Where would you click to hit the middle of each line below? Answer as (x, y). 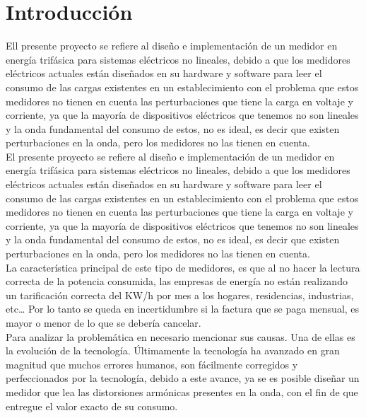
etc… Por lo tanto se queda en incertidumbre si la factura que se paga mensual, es (183, 309)
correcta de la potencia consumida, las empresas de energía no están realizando (177, 281)
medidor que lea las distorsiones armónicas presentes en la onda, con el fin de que (182, 391)
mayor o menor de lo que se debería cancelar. (104, 323)
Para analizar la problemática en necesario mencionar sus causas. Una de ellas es (181, 336)
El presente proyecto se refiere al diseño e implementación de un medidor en (170, 156)
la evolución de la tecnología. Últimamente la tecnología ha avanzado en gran (173, 350)
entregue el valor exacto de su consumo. (92, 406)
